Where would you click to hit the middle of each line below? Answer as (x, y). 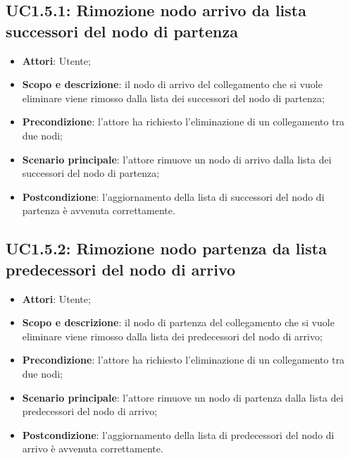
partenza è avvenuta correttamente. (99, 210)
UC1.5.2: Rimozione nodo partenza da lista (166, 248)
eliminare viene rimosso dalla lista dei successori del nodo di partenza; (173, 98)
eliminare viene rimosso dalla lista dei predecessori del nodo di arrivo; (172, 336)
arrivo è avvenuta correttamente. (93, 448)
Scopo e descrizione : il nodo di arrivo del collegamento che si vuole (172, 84)
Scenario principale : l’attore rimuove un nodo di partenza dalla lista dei (183, 397)
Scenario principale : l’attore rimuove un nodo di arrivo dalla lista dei (177, 159)
